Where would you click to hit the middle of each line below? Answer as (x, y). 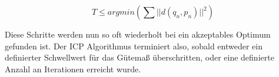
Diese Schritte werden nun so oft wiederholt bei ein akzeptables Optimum (138, 34)
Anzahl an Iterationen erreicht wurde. (73, 68)
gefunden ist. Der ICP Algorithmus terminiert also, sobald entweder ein (134, 46)
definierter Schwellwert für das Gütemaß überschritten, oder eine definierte (139, 57)
